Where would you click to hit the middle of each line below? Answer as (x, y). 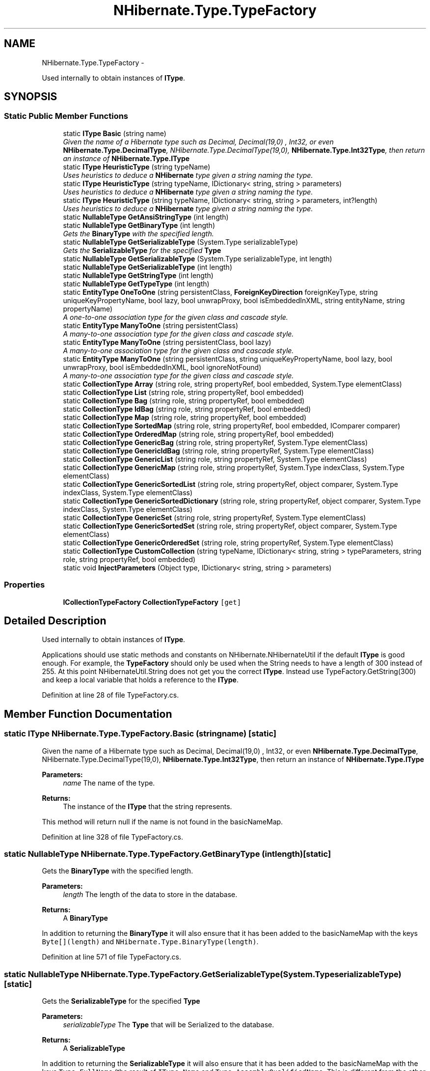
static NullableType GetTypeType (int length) (136, 283)
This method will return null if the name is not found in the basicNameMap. (162, 821)
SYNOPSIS (31, 97)
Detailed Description (55, 620)
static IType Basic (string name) (115, 133)
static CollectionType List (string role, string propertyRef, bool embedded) (183, 392)
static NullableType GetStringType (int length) (138, 275)
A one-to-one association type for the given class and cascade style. (175, 317)
